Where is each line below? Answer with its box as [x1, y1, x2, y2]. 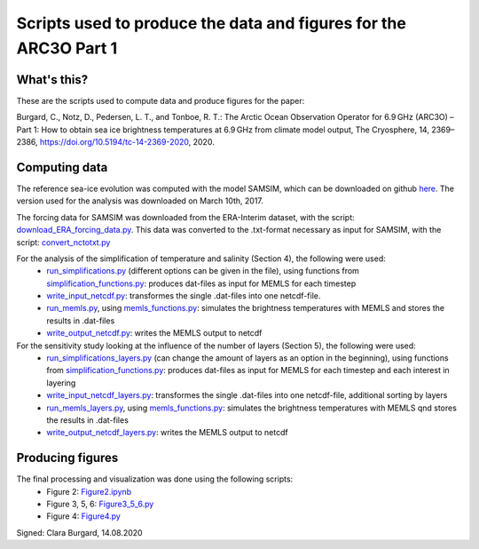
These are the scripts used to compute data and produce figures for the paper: [16, 95, 305, 106]
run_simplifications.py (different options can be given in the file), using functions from [46, 266, 359, 276]
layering [46, 378, 76, 388]
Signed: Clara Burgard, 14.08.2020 [16, 527, 143, 537]
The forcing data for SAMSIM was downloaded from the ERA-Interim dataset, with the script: [16, 211, 355, 222]
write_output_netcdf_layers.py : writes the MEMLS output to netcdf [46, 427, 288, 438]
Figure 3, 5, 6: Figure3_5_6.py [46, 498, 154, 510]
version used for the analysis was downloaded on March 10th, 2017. [16, 195, 263, 206]
